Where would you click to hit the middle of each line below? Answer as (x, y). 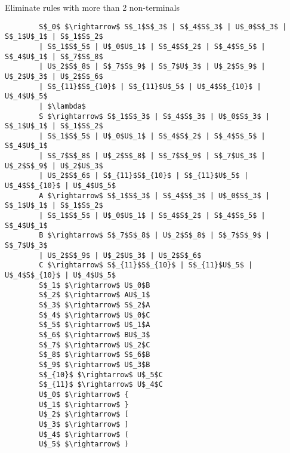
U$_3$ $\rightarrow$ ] (84, 424)
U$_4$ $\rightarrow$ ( (84, 434)
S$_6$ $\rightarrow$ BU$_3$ (95, 335)
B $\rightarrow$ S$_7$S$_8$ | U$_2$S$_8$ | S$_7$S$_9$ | (154, 235)
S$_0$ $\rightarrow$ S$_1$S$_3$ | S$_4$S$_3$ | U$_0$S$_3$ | (163, 27)
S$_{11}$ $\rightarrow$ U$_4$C (101, 385)
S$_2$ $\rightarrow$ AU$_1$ (95, 295)
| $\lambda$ (63, 106)
